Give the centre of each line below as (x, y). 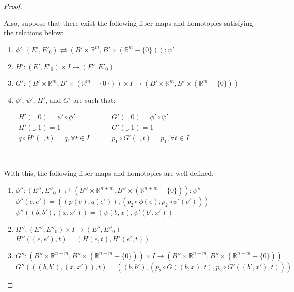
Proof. (13, 6)
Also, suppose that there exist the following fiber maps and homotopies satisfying (129, 23)
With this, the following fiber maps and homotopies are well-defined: (109, 173)
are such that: (94, 100)
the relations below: (34, 33)
